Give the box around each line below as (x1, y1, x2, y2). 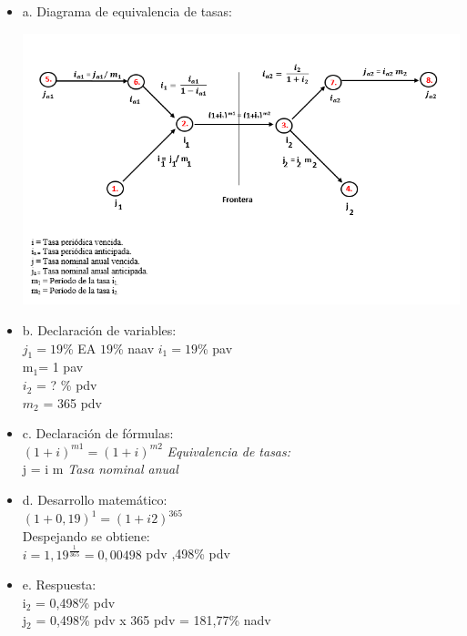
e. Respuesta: (22, 575, 96, 594)
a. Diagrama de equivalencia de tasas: (22, 2, 232, 20)
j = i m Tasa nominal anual (22, 459, 178, 478)
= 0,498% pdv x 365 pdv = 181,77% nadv (36, 610, 271, 630)
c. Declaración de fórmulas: (22, 424, 174, 443)
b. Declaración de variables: (22, 321, 177, 340)
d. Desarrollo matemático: (22, 490, 168, 509)
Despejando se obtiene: (22, 526, 150, 545)
